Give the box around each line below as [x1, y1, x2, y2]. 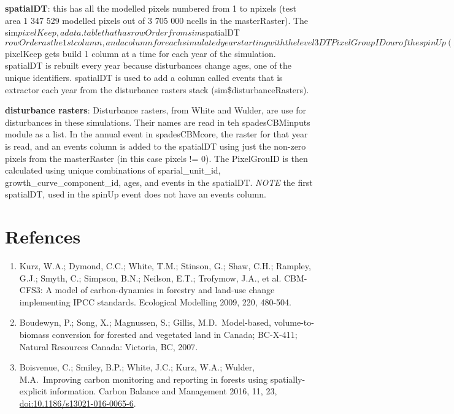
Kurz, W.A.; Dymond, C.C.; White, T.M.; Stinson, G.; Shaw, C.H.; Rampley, [19, 259, 311, 272]
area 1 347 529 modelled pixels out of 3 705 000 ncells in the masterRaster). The [5, 13, 309, 26]
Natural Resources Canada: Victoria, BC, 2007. [19, 340, 198, 353]
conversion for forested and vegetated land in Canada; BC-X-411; [52, 328, 298, 340]
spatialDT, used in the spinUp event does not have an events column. [5, 188, 267, 201]
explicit [19, 385, 47, 397]
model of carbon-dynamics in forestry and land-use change [55, 283, 275, 296]
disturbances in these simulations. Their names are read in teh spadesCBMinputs [5, 115, 310, 128]
